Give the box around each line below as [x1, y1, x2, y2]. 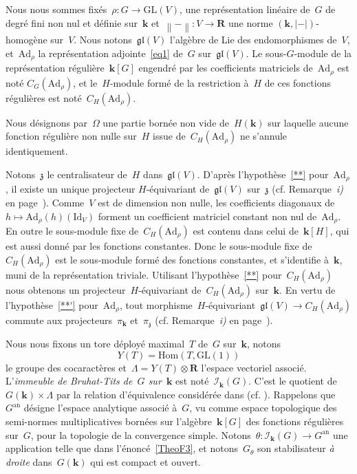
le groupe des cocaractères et [6, 360, 127, 374]
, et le [73, 75, 98, 89]
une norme [228, 15, 273, 30]
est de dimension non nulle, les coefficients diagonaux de [98, 195, 335, 209]
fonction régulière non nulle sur [6, 129, 137, 143]
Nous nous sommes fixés [6, 2, 107, 16]
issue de [153, 129, 186, 143]
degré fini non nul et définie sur [6, 15, 138, 30]
